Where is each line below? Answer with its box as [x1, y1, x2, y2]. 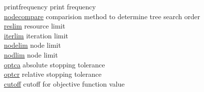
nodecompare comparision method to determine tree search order [4, 11, 201, 21]
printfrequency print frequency [4, 1, 96, 11]
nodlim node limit [4, 49, 58, 60]
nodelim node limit [4, 40, 61, 50]
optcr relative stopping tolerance [4, 69, 102, 79]
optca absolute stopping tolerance [4, 59, 105, 69]
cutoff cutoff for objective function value [4, 78, 125, 89]
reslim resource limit [4, 21, 65, 31]
